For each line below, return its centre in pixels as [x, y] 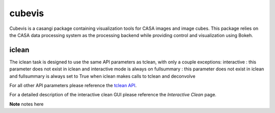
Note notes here [26, 104]
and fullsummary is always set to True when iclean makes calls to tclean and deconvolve [102, 76]
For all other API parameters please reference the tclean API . [73, 86]
